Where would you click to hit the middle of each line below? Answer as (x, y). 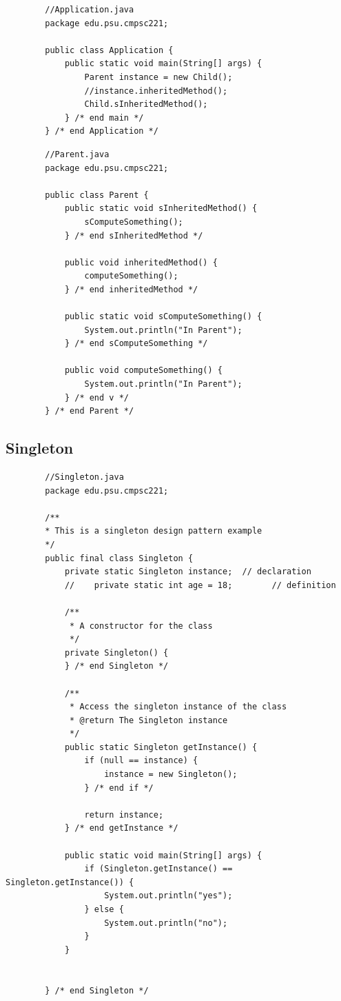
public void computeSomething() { (143, 371)
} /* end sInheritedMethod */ (134, 235)
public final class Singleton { (119, 558)
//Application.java (90, 10)
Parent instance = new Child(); (158, 77)
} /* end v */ (96, 397)
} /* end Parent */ (90, 411)
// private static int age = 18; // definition (200, 585)
